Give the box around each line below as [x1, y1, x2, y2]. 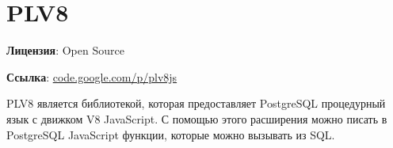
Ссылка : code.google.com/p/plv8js [6, 68, 177, 85]
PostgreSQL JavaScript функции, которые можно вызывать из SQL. [6, 126, 335, 142]
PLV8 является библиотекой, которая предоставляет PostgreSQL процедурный [6, 95, 386, 112]
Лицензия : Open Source [6, 42, 124, 59]
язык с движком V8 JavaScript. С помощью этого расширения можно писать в [6, 110, 387, 127]
